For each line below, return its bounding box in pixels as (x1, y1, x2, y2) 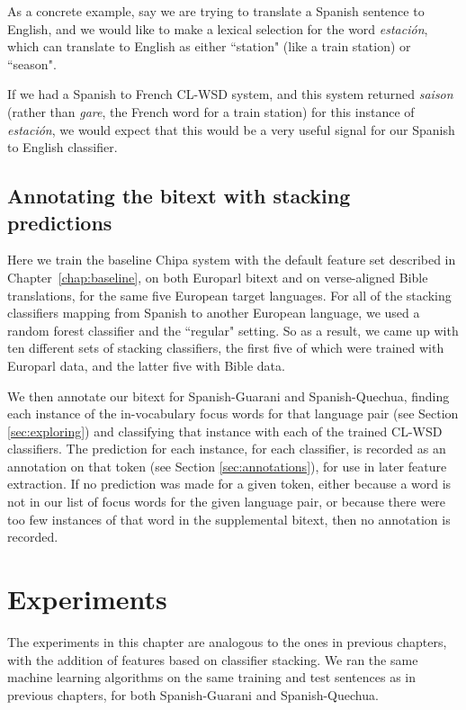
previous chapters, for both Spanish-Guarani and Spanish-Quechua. (7, 685, 379, 704)
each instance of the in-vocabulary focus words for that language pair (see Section (7, 404, 459, 423)
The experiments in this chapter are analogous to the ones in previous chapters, (7, 632, 447, 651)
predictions (7, 208, 112, 236)
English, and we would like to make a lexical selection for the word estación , (7, 19, 428, 38)
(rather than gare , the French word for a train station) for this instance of (7, 102, 415, 121)
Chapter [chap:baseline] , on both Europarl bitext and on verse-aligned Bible (7, 267, 428, 286)
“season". (7, 54, 57, 73)
